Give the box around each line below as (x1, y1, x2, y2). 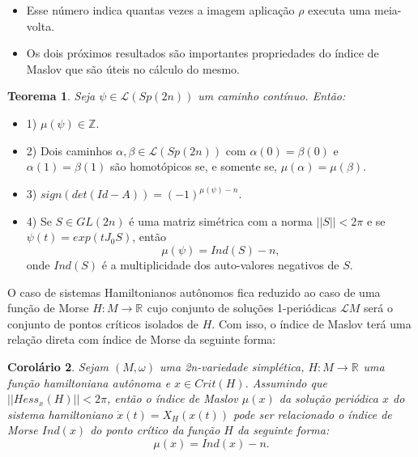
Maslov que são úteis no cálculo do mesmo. (26, 60, 240, 77)
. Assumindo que (245, 374, 327, 391)
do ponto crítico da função (90, 421, 220, 438)
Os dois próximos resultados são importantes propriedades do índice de (26, 44, 379, 61)
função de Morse (7, 299, 89, 316)
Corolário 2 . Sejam (7, 358, 109, 374)
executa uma (308, 2, 371, 18)
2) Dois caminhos (26, 142, 113, 159)
